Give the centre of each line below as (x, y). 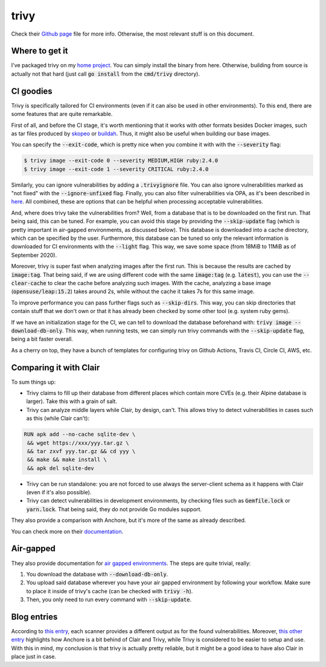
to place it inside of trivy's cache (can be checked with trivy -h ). (110, 591)
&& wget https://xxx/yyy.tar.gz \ (78, 443)
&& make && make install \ (67, 460)
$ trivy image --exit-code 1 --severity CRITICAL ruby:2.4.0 (116, 169)
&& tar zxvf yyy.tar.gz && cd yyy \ (81, 451)
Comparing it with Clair (56, 368)
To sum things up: (34, 382)
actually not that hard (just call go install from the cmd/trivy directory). (106, 74)
